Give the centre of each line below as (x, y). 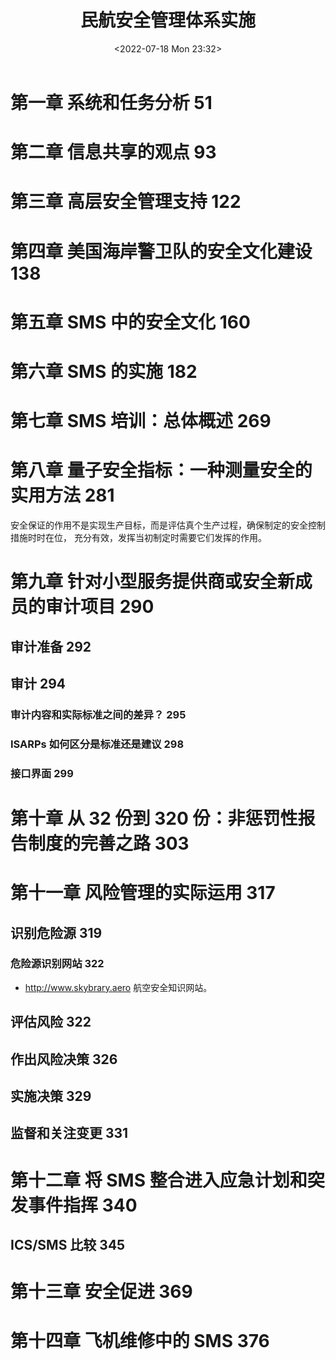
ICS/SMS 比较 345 (68, 1244)
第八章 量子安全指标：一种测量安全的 (161, 470)
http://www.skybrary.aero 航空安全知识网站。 (118, 987)
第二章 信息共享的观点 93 (113, 152)
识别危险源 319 (56, 932)
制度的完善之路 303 (109, 843)
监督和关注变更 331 (69, 1133)
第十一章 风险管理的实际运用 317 (143, 893)
